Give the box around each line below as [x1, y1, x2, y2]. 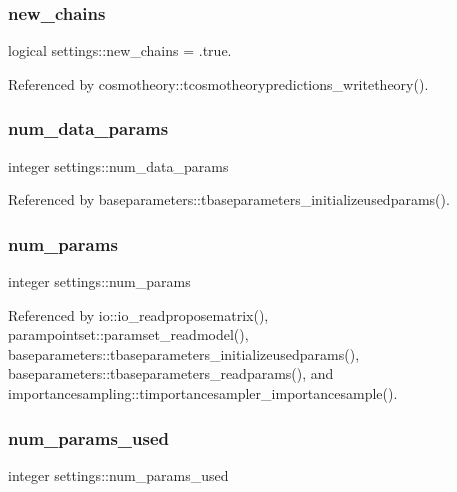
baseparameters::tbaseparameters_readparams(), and [8, 363, 334, 384]
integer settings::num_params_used [8, 464, 229, 485]
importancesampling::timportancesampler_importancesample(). [8, 383, 398, 403]
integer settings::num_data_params [8, 155, 229, 176]
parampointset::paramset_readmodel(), [8, 324, 249, 345]
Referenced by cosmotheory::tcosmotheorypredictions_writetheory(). [8, 73, 429, 94]
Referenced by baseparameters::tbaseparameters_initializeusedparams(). [8, 189, 450, 210]
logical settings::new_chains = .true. [8, 40, 232, 61]
